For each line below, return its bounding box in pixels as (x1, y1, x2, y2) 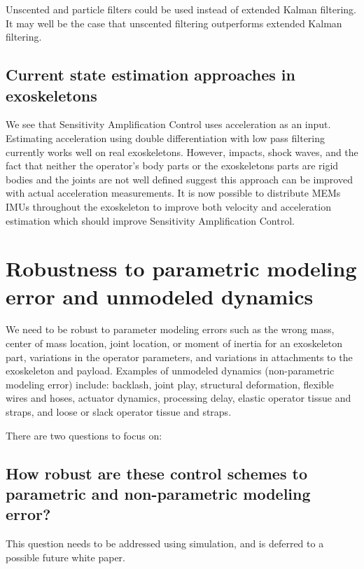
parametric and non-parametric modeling (6, 482, 311, 504)
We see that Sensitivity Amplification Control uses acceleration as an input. (6, 117, 331, 132)
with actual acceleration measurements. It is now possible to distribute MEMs (6, 185, 341, 200)
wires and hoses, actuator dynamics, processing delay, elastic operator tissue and (6, 391, 351, 405)
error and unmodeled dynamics (6, 281, 314, 310)
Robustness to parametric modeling (6, 254, 357, 283)
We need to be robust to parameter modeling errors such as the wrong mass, (6, 322, 335, 337)
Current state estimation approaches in (6, 64, 295, 85)
